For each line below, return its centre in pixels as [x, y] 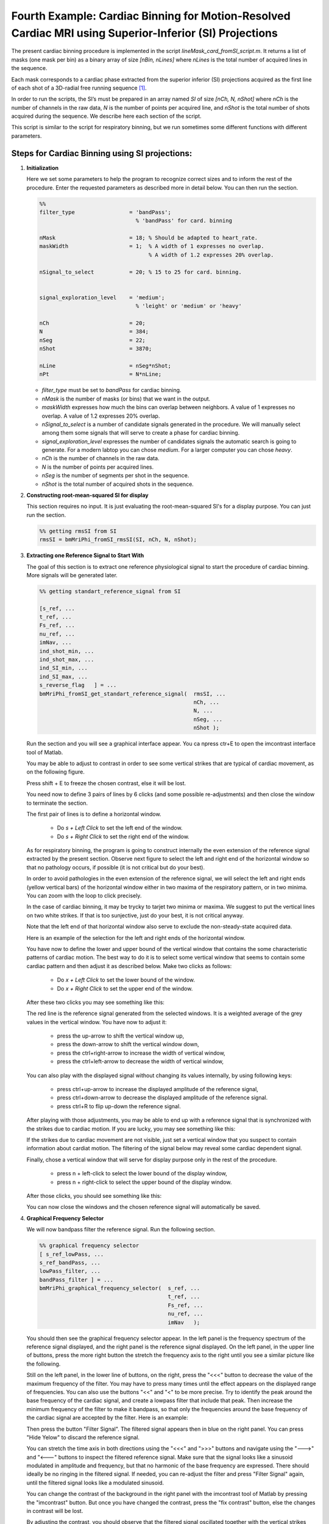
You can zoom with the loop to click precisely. [84, 896]
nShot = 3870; [96, 349]
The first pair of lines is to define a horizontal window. [94, 814]
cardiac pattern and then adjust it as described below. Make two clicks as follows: [129, 966]
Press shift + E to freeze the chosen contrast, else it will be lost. [106, 783]
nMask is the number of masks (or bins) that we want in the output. [126, 399]
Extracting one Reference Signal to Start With [85, 555]
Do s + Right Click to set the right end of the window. [123, 836]
